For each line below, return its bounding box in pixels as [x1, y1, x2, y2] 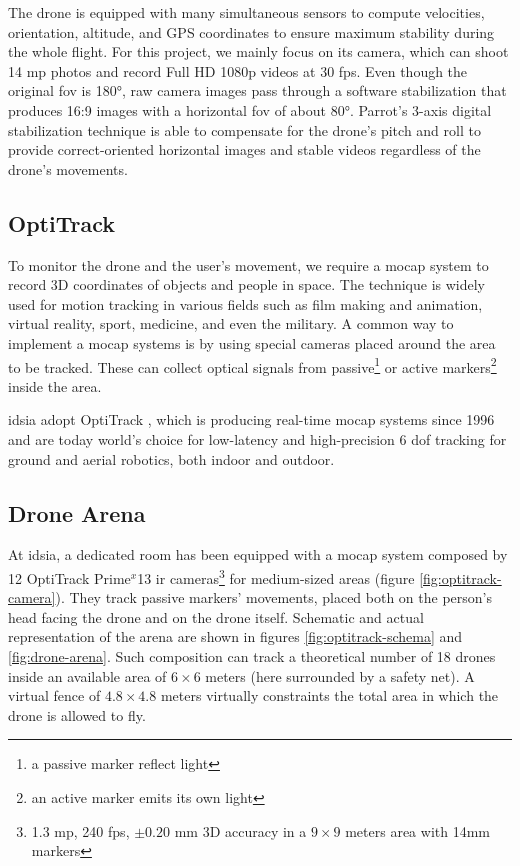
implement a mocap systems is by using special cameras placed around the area [8, 332, 496, 353]
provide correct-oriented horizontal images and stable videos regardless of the [8, 139, 481, 160]
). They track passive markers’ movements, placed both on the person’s [55, 587, 493, 608]
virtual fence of [8, 685, 101, 706]
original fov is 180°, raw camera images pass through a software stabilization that [8, 80, 507, 101]
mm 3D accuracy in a [174, 820, 307, 841]
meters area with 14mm [345, 820, 490, 841]
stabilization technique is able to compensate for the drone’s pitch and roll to [8, 119, 481, 140]
